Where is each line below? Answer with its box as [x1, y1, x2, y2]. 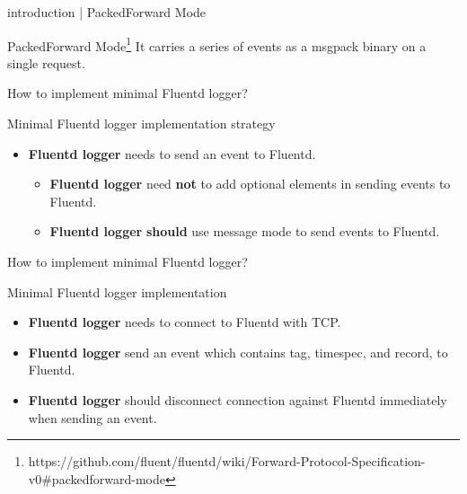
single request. [7, 53, 85, 72]
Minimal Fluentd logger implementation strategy [7, 114, 276, 133]
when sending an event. [28, 408, 157, 427]
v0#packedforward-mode [28, 469, 165, 488]
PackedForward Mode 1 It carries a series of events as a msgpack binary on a [7, 33, 427, 55]
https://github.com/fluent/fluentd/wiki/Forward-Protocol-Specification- [28, 452, 426, 471]
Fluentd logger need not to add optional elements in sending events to [49, 174, 451, 193]
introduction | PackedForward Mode [7, 3, 207, 21]
